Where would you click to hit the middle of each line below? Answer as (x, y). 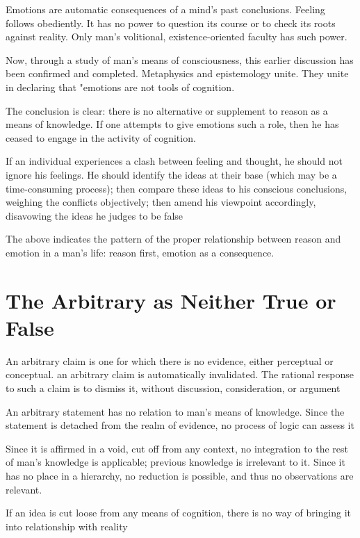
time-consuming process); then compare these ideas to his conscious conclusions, (177, 188)
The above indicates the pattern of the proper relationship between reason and (173, 239)
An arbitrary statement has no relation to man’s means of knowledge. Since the (175, 411)
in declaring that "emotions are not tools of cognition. (120, 87)
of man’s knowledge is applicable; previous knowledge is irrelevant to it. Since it (175, 462)
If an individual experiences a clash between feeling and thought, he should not (174, 161)
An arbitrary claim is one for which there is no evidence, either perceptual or (170, 360)
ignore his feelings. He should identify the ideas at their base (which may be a (171, 174)
